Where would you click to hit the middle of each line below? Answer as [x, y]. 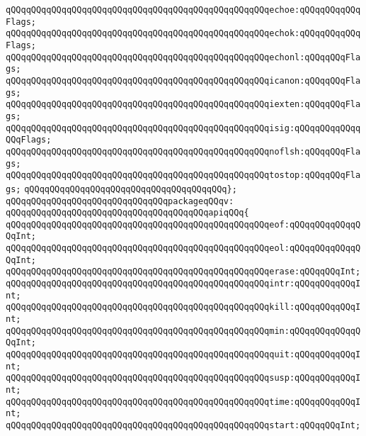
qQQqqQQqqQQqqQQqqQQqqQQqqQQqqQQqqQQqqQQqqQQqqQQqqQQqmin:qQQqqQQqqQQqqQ [183, 331]
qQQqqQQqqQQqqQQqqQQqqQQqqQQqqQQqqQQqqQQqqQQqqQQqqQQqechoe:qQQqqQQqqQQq [183, 10]
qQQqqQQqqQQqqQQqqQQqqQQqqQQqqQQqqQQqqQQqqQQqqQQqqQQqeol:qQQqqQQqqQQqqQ [183, 248]
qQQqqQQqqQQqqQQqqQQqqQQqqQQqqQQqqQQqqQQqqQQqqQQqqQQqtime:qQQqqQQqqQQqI [183, 402]
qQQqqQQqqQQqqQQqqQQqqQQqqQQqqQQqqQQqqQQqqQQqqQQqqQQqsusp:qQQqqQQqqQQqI [183, 378]
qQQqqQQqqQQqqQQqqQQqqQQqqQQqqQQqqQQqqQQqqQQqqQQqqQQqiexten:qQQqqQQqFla [183, 105]
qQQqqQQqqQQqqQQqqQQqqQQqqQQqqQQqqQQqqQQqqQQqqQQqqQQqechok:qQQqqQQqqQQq [183, 34]
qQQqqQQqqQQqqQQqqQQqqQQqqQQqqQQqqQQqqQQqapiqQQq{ [127, 213]
